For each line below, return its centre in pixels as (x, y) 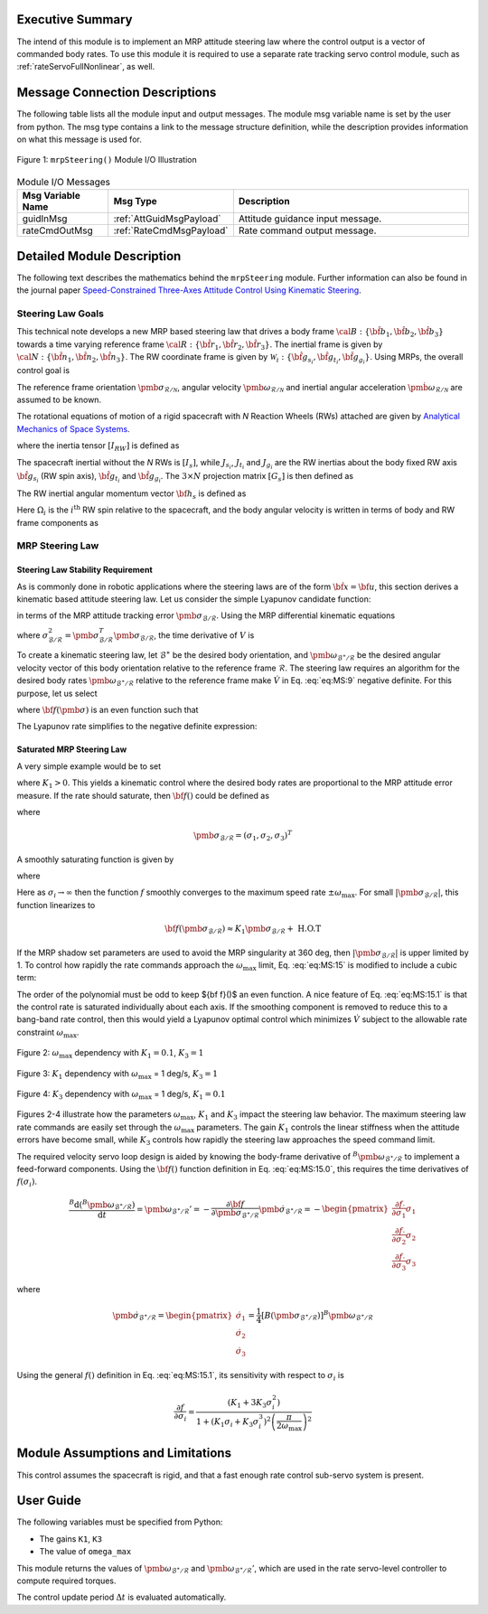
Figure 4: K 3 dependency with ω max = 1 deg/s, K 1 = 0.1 (121, 1095)
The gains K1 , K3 (71, 1539)
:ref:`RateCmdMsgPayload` (171, 230)
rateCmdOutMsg (58, 230)
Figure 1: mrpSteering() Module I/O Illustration (107, 160)
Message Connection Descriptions (117, 93)
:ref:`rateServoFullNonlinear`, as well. (86, 67)
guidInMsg (45, 219)
